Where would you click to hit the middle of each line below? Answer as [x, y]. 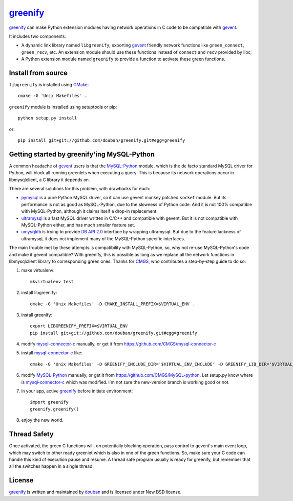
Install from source [38, 73]
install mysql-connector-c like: [52, 353]
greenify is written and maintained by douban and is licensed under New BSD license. [95, 492]
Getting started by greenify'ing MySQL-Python [82, 154]
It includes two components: [38, 36]
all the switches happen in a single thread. [51, 466]
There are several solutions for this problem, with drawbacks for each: [80, 189]
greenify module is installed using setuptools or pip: [63, 107]
